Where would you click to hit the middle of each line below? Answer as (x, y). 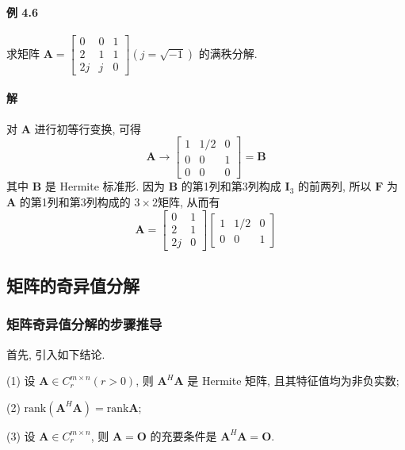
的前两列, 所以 (334, 186)
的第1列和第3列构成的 (75, 201)
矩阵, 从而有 (189, 201)
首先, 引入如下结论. (56, 354)
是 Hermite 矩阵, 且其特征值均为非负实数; (293, 381)
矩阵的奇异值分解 (73, 285)
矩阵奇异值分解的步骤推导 (84, 324)
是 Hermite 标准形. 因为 (105, 186)
